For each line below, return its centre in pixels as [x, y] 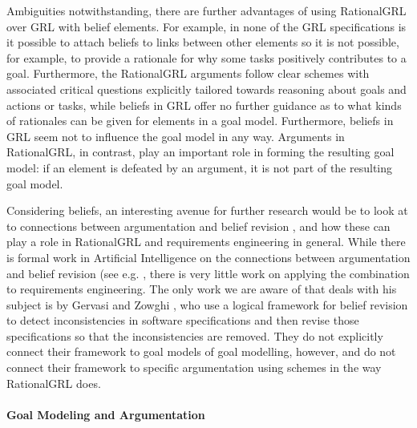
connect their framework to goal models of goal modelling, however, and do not [201, 351]
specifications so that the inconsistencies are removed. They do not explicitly [195, 335]
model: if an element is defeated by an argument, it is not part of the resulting [200, 167]
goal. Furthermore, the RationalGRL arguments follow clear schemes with [188, 73]
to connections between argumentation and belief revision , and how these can [198, 226]
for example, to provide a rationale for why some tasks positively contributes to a [206, 57]
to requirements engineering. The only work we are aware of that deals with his [202, 289]
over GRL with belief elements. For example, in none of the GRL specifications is [206, 26]
